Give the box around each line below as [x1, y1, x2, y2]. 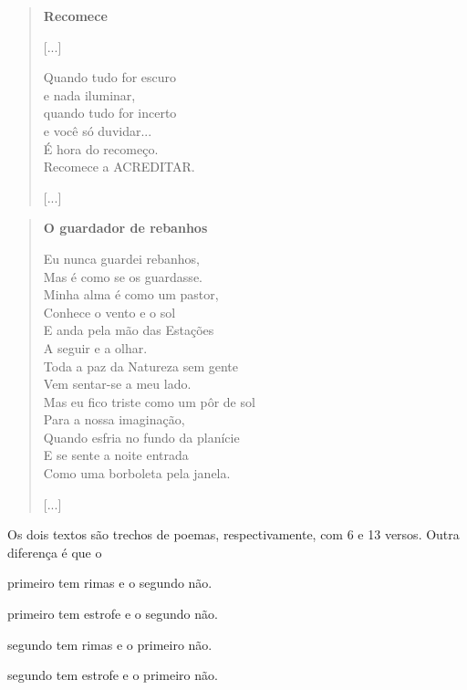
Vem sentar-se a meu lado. [43, 374, 192, 393]
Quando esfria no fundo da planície [43, 427, 240, 446]
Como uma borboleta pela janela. [43, 464, 231, 483]
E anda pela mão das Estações [43, 320, 214, 340]
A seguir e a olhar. [43, 338, 148, 357]
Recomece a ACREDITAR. [43, 157, 195, 176]
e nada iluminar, [43, 85, 136, 104]
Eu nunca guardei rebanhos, [43, 248, 200, 267]
